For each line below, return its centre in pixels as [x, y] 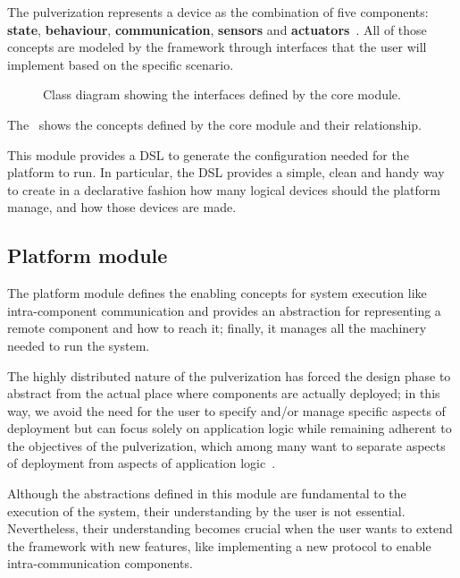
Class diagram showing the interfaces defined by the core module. [222, 94]
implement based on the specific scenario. [121, 64]
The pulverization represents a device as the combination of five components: [218, 12]
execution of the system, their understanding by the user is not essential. [206, 510]
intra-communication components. [100, 563]
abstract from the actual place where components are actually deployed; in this [224, 393]
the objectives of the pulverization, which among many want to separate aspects [226, 445]
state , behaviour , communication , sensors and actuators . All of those [217, 29]
